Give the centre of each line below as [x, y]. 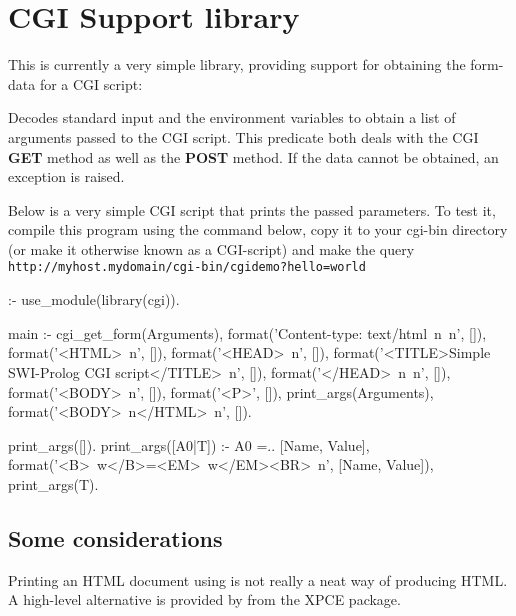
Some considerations [115, 537]
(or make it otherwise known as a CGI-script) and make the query [211, 248]
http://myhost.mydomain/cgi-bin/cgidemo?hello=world [187, 267]
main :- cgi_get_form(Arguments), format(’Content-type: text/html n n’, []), [247, 332]
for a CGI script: [91, 83]
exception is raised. [66, 176]
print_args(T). [53, 483]
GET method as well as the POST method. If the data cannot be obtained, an [253, 156]
